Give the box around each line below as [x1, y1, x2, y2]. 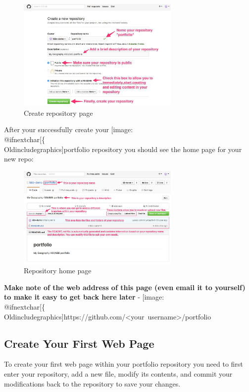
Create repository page [24, 107, 93, 118]
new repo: [4, 154, 34, 164]
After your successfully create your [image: [4, 124, 133, 135]
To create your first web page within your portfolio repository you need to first [4, 359, 243, 369]
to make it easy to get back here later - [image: [4, 292, 164, 302]
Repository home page [24, 265, 92, 276]
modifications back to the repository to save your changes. [4, 378, 181, 389]
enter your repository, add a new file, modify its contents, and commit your [4, 369, 233, 379]
